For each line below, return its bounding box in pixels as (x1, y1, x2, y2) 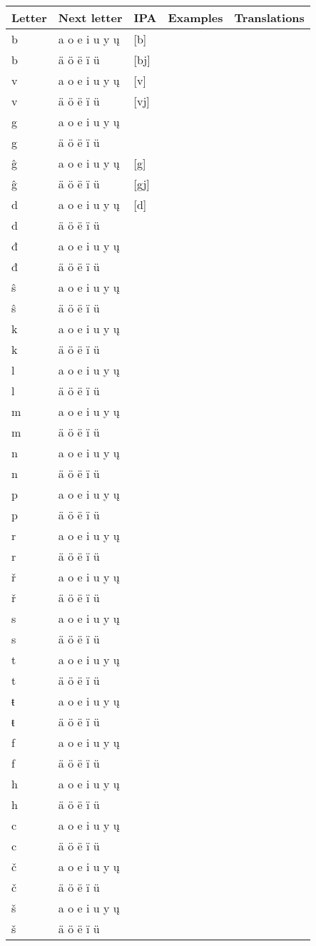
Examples (168, 9, 223, 26)
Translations (234, 9, 305, 26)
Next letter (58, 9, 123, 26)
